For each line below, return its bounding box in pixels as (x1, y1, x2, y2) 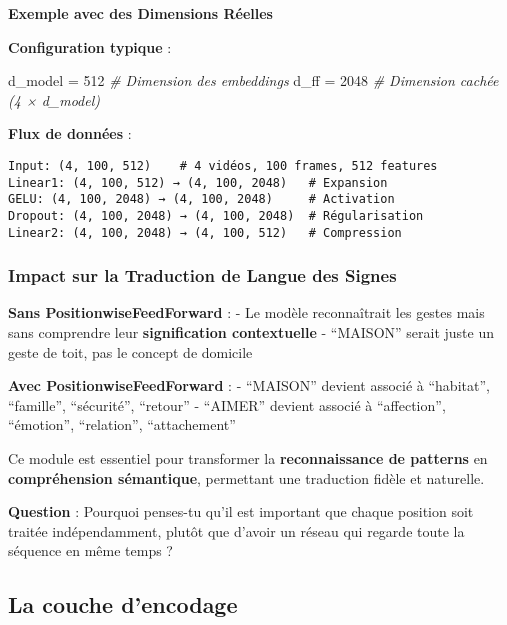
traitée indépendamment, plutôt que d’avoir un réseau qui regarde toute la (8, 520, 465, 541)
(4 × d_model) (8, 89, 100, 110)
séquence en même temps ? (8, 540, 173, 561)
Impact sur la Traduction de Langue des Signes (8, 263, 397, 288)
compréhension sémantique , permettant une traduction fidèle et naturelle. (8, 467, 485, 488)
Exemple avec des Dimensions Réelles (8, 3, 273, 23)
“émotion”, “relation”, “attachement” (8, 414, 236, 435)
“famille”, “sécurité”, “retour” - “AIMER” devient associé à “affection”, (8, 394, 446, 415)
